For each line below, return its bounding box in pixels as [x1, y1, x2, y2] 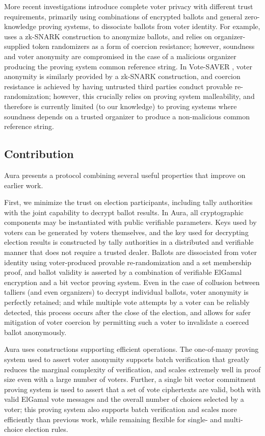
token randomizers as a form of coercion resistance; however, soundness [32, 41, 255, 52]
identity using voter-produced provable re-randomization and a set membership [4, 257, 252, 267]
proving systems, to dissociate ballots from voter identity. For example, [38, 21, 260, 32]
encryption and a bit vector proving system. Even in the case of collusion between [4, 276, 260, 287]
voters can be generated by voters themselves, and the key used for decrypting [4, 226, 249, 237]
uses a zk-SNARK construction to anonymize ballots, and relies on [4, 31, 212, 41]
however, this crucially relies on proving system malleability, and [53, 91, 255, 101]
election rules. [25, 424, 68, 434]
